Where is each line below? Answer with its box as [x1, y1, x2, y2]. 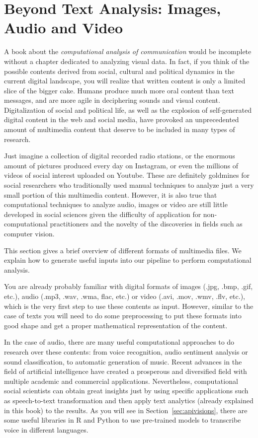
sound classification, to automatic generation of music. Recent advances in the [4, 356, 242, 366]
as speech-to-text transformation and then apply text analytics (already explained [4, 395, 254, 405]
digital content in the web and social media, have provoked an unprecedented [4, 114, 239, 125]
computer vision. [4, 228, 55, 238]
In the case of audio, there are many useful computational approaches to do [4, 337, 235, 347]
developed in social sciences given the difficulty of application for [4, 209, 201, 219]
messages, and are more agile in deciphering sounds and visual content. [4, 95, 220, 105]
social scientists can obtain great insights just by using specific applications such [4, 385, 249, 396]
